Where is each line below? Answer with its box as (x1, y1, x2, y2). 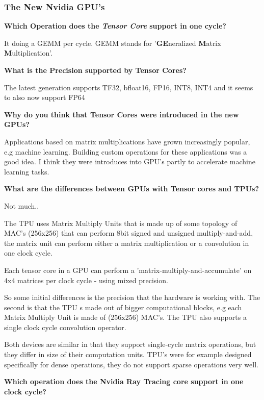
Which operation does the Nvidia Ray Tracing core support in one (4, 376, 244, 387)
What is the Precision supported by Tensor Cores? (4, 65, 187, 75)
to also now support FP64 (4, 92, 85, 103)
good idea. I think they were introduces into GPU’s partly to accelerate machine (4, 156, 255, 167)
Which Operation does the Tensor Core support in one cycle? (4, 20, 226, 31)
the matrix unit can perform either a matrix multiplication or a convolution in (4, 237, 249, 248)
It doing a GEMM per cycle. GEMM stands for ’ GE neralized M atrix (4, 37, 221, 48)
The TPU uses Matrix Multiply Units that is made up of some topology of (4, 217, 237, 228)
